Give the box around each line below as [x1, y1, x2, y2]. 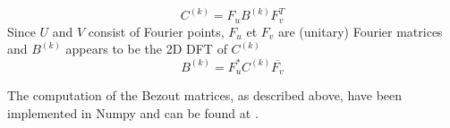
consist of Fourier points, [88, 21, 225, 40]
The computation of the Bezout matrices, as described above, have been [7, 86, 403, 105]
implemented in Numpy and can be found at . [7, 103, 259, 122]
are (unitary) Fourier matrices [277, 21, 443, 40]
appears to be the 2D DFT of [65, 39, 227, 58]
